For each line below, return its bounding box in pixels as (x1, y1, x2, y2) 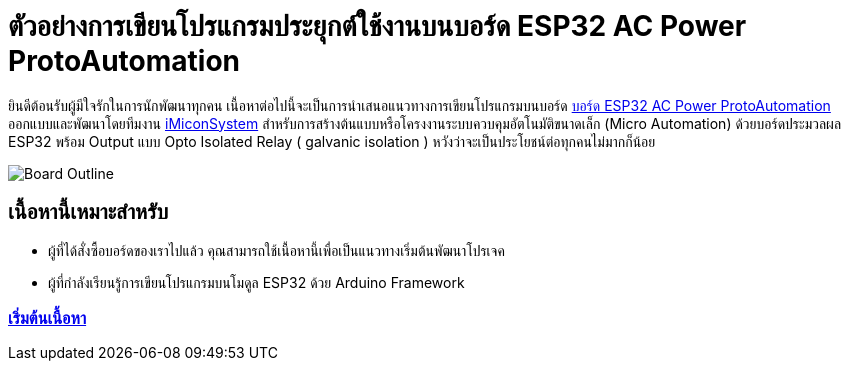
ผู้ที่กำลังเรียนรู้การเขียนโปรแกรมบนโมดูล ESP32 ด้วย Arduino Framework (48, 273, 465, 291)
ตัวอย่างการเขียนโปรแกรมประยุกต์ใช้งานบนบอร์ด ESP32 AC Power (8, 9, 747, 43)
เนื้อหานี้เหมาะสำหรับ (8, 199, 169, 225)
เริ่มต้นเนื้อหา (8, 307, 87, 328)
